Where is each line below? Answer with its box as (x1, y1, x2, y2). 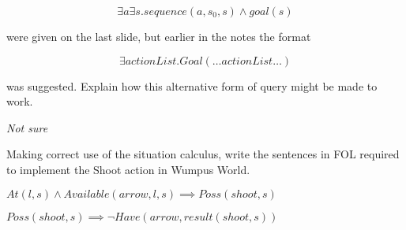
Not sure (6, 119, 48, 135)
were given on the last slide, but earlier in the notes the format (6, 28, 311, 44)
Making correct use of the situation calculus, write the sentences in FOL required (6, 146, 400, 162)
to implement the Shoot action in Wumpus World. (6, 161, 250, 177)
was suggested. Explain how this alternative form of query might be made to (6, 77, 378, 94)
